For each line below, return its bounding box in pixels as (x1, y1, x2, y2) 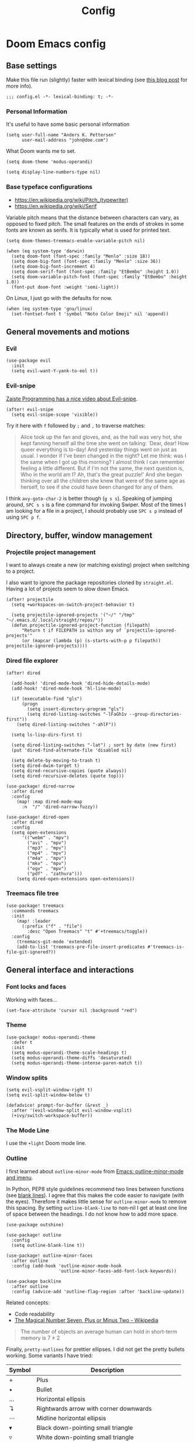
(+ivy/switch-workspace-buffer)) (11, 1113, 93, 1119)
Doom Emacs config (6, 37, 107, 51)
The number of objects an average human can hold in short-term (20, 1328, 177, 1335)
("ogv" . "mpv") (27, 866, 67, 872)
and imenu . (6, 1174, 33, 1181)
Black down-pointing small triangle (36, 1423, 134, 1431)
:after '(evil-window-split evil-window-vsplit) (11, 1107, 132, 1114)
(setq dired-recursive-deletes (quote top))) (11, 773, 125, 779)
